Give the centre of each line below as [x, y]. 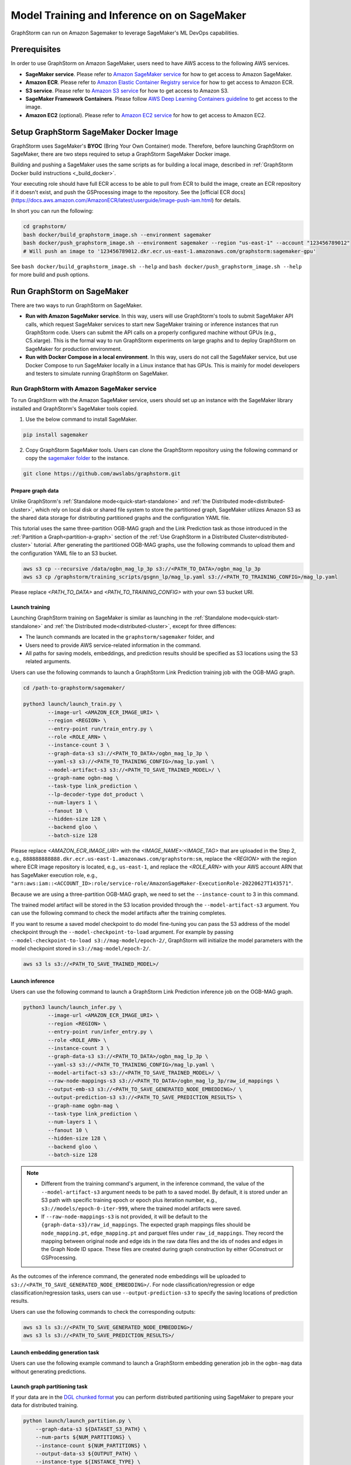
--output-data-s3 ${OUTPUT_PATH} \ [86, 1454]
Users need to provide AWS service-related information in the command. [113, 645]
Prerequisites [36, 50]
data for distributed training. [44, 1405]
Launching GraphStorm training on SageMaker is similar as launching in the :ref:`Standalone [121, 618]
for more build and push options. [50, 274]
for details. [228, 200]
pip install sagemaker [56, 435]
